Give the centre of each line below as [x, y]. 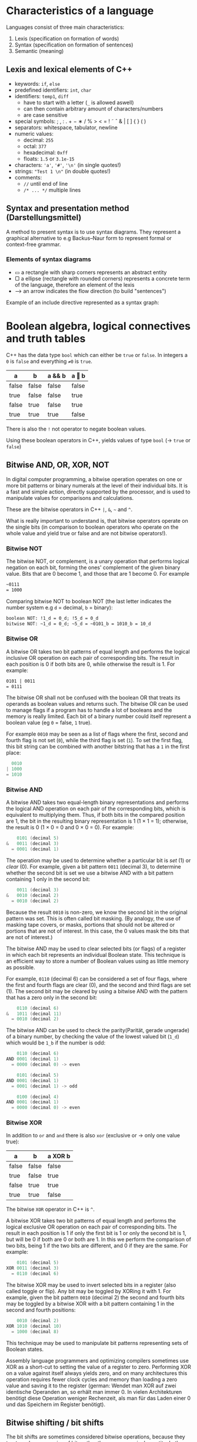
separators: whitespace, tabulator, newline [66, 127]
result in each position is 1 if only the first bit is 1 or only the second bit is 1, [96, 1233]
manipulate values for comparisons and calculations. [70, 498]
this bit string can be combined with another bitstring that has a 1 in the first [98, 747]
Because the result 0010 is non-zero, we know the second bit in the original [97, 912]
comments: [28, 177]
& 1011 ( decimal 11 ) [34, 1014]
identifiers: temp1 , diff [41, 96]
